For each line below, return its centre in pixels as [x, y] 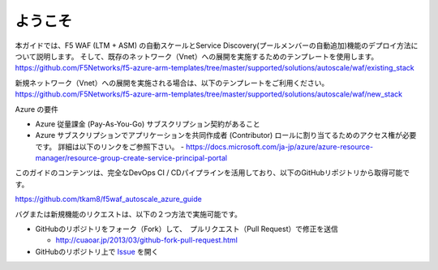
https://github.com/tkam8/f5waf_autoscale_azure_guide [108, 199]
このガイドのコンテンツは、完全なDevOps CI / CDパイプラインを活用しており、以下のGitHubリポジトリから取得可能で [212, 173]
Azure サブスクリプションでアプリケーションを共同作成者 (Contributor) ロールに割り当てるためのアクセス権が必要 [226, 135]
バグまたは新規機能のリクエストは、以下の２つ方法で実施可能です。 [129, 214]
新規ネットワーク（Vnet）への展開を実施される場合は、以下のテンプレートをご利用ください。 [172, 83]
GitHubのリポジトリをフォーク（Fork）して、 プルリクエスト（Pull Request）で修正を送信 [187, 229]
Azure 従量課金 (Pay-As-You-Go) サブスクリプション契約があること [148, 124]
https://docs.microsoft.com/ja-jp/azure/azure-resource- [279, 147]
